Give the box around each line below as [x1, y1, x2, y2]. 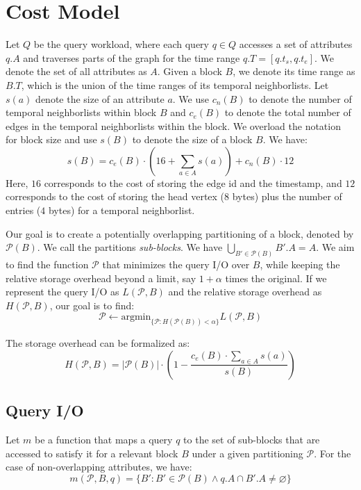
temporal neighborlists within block [6, 105, 157, 120]
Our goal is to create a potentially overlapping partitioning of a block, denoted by [6, 226, 354, 240]
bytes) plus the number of [232, 189, 342, 204]
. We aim [316, 240, 355, 254]
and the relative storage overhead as [168, 284, 322, 299]
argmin [121, 312, 151, 322]
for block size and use [6, 132, 97, 147]
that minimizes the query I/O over [102, 257, 250, 272]
